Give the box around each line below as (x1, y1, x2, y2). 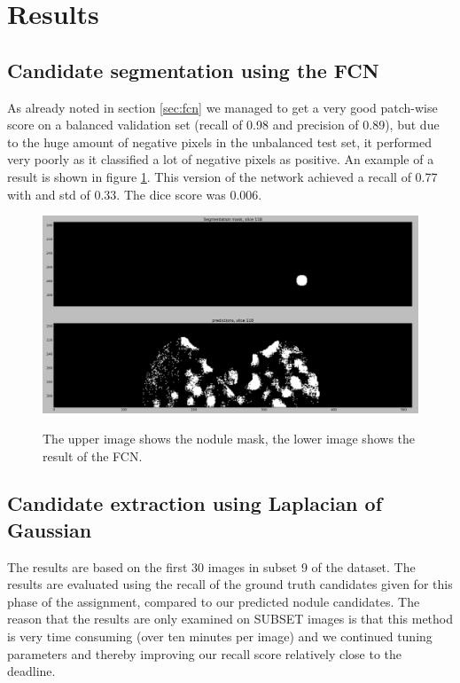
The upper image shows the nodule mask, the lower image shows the (43, 428, 416, 447)
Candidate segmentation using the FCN (7, 56, 379, 83)
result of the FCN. (43, 446, 143, 465)
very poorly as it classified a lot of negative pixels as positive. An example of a (7, 150, 434, 169)
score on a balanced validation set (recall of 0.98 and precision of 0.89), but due (7, 115, 440, 134)
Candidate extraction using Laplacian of (7, 490, 383, 517)
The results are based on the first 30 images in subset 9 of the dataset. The (7, 557, 416, 576)
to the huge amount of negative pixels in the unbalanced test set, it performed (7, 132, 433, 151)
